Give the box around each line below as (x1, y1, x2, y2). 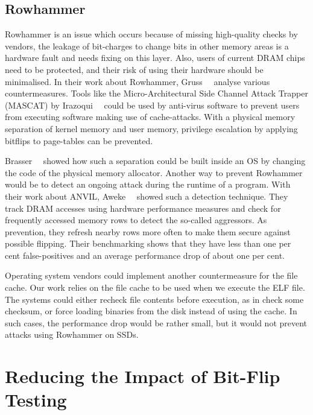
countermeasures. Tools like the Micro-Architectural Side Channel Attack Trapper (5, 87, 308, 100)
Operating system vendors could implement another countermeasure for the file (5, 269, 298, 282)
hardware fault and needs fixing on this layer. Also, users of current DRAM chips (5, 51, 305, 64)
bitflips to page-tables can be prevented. (5, 134, 153, 147)
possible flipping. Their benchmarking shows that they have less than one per (5, 237, 291, 250)
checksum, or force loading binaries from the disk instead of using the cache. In (5, 305, 297, 317)
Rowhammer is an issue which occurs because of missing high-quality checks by (5, 28, 298, 40)
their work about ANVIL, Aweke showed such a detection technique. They (5, 189, 288, 202)
